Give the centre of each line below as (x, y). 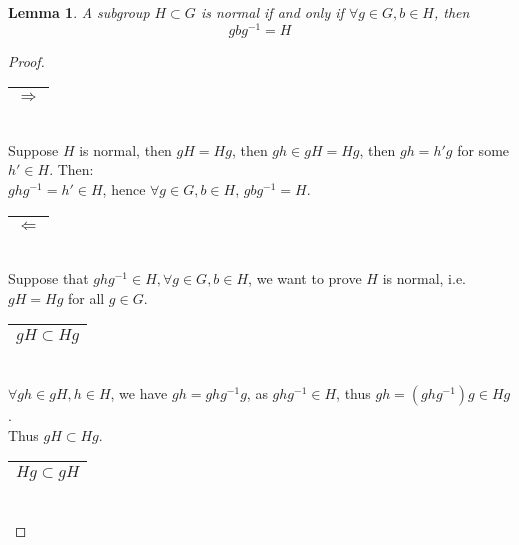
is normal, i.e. (424, 278)
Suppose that (48, 278)
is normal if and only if (272, 12)
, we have (139, 393)
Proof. (26, 60)
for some (483, 149)
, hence (124, 189)
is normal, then (125, 149)
